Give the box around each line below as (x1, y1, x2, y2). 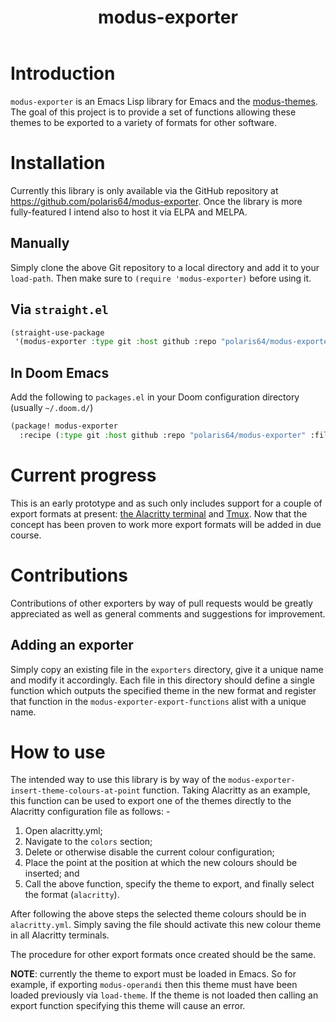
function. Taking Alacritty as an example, (142, 784, 311, 796)
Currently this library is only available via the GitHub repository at (10, 184, 279, 196)
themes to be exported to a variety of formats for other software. (10, 116, 278, 128)
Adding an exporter (10, 637, 134, 654)
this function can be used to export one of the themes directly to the (10, 795, 292, 807)
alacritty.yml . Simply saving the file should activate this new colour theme (10, 919, 322, 931)
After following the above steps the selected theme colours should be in (10, 908, 307, 920)
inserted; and (24, 867, 80, 880)
